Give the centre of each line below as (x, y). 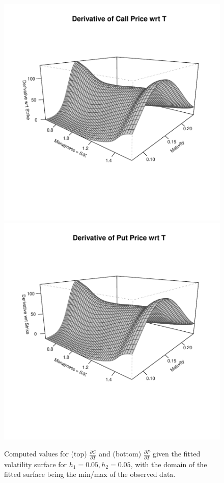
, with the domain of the (169, 464)
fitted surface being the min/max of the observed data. (90, 474)
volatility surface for (36, 464)
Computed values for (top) (46, 454)
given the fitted (176, 454)
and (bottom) (120, 454)
